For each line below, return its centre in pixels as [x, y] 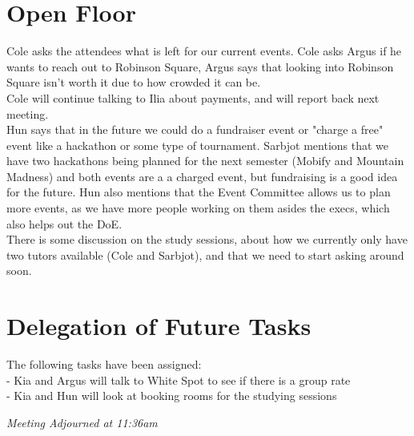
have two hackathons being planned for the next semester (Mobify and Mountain [205, 161]
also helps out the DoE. [64, 223]
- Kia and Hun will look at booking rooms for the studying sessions [172, 396]
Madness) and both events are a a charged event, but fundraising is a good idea [202, 176]
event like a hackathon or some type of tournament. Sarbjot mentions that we [198, 145]
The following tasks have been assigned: [104, 364]
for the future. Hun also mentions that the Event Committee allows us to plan [199, 192]
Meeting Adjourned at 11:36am [82, 422]
